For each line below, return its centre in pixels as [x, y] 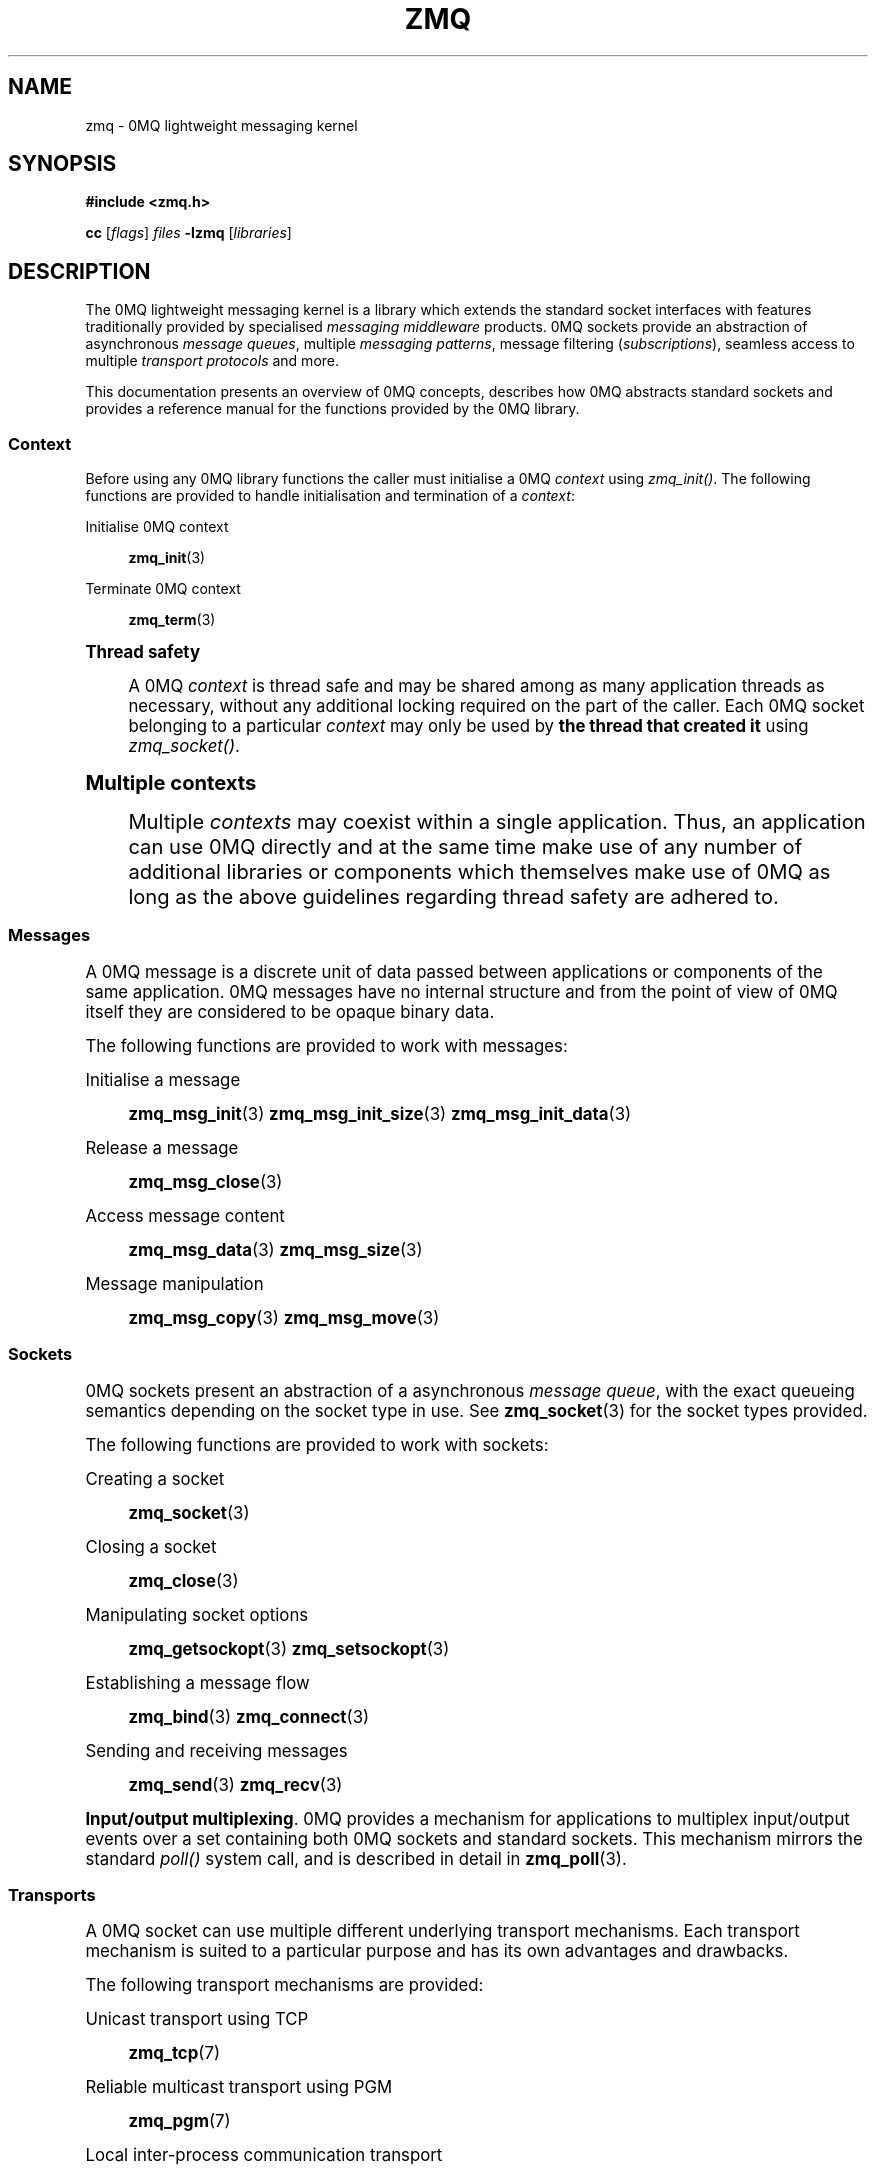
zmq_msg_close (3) [205, 1181]
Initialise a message [163, 1079]
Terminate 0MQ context [163, 589]
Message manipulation [174, 1283]
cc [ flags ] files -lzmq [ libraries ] [188, 233]
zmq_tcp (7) [174, 2053]
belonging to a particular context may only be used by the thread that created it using [468, 726]
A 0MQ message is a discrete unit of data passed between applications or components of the [454, 971]
